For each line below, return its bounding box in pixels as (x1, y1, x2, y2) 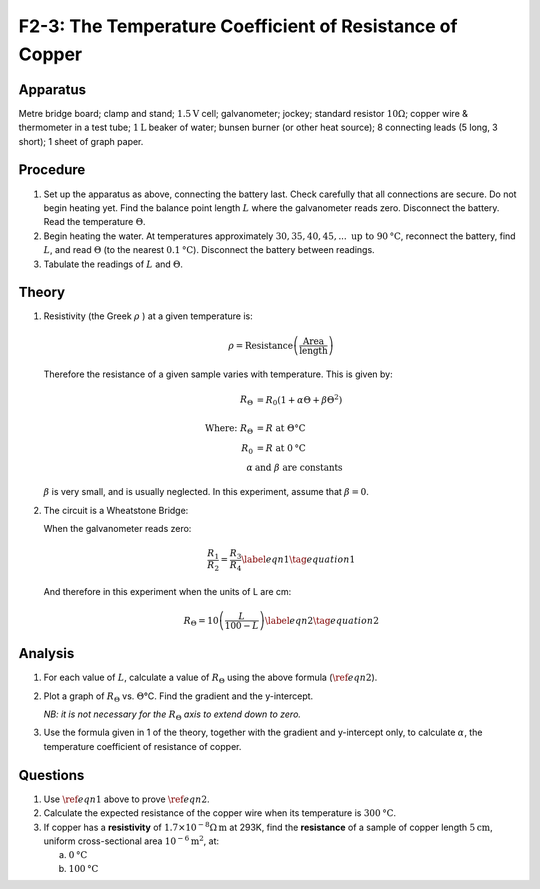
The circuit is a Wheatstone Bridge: (43, 504, 189, 516)
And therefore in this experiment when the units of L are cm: (43, 585, 292, 597)
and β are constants (254, 462, 344, 474)
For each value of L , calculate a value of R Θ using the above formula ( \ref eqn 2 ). (43, 671, 378, 686)
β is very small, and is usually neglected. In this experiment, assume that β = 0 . (43, 486, 369, 498)
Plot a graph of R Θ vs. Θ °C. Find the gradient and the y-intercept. (43, 690, 314, 704)
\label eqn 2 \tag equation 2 (265, 615, 380, 626)
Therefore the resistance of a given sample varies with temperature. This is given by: (43, 368, 394, 380)
